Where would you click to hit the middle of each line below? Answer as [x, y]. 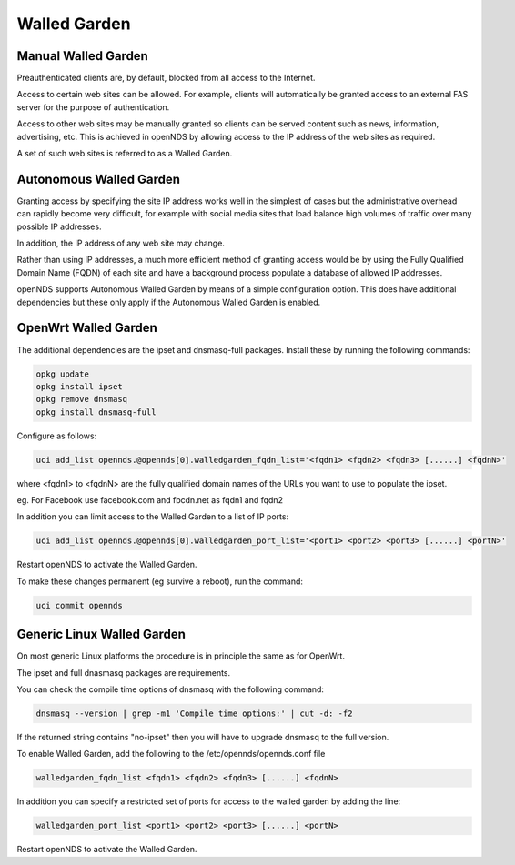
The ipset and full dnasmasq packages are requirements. [124, 672]
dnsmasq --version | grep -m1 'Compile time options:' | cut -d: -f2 [194, 714]
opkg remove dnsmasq [81, 399]
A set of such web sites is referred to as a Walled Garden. [125, 154]
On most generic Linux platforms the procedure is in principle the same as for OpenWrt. [181, 656]
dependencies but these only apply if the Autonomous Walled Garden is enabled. [169, 302]
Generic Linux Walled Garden [101, 634]
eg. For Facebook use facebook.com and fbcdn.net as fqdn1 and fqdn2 [150, 500]
